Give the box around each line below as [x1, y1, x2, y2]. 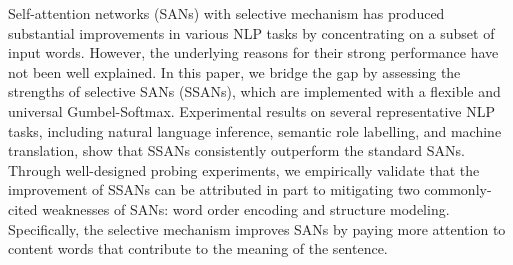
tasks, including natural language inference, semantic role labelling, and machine [8, 120, 502, 141]
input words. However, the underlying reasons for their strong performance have [8, 42, 499, 63]
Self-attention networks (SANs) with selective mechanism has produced [8, 3, 445, 23]
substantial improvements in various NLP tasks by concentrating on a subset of [8, 22, 495, 43]
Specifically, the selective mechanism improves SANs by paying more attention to [8, 218, 506, 239]
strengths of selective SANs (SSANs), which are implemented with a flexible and [8, 81, 501, 102]
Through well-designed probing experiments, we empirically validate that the [8, 159, 480, 180]
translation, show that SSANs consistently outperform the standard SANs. [8, 140, 465, 161]
